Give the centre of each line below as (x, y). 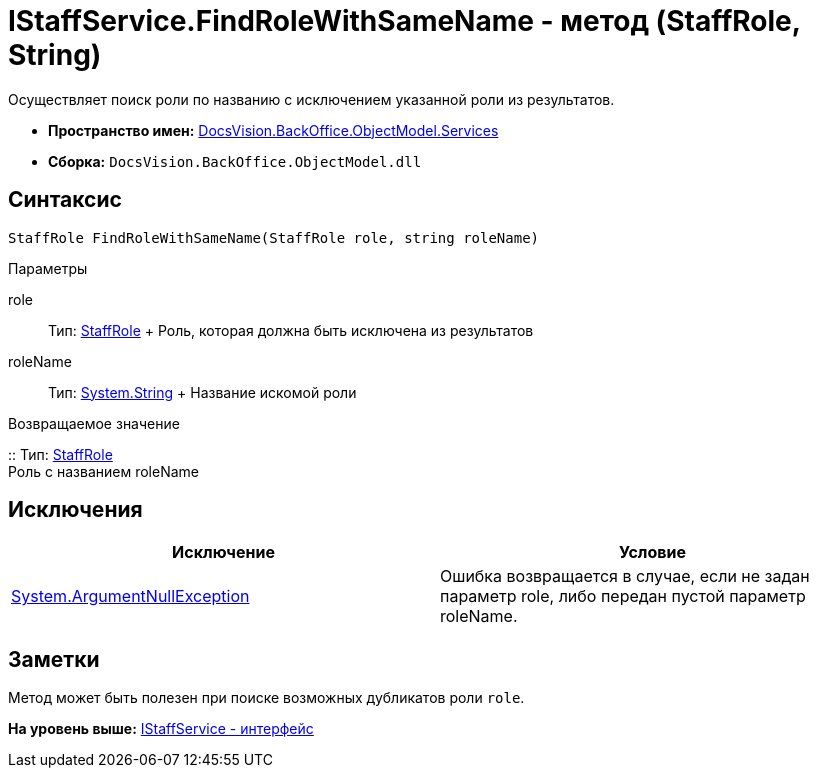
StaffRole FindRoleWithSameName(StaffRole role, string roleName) (274, 237)
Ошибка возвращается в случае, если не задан (625, 576)
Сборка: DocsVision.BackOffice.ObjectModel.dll (235, 161)
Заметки (54, 659)
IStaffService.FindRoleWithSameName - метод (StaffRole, (404, 21)
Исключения (75, 510)
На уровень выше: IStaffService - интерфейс (161, 729)
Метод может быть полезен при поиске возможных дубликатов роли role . (266, 698)
